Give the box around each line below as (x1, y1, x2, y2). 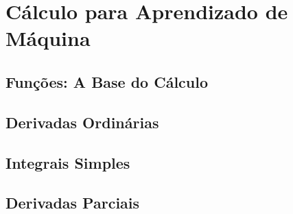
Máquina (5, 24, 91, 52)
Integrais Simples (5, 152, 130, 173)
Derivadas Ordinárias (5, 111, 159, 132)
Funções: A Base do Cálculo (5, 71, 209, 92)
